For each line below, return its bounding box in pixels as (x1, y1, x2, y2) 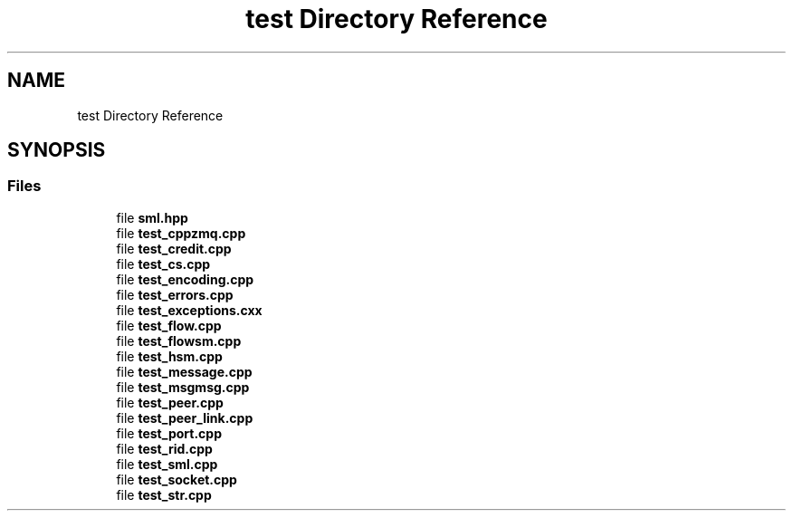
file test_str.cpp (116, 486, 212, 503)
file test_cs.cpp (116, 255, 211, 272)
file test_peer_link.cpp (116, 409, 253, 426)
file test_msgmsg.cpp (116, 379, 250, 395)
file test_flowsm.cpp (116, 332, 242, 349)
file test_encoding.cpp (116, 271, 254, 287)
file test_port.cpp (116, 425, 222, 441)
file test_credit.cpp (116, 240, 232, 256)
